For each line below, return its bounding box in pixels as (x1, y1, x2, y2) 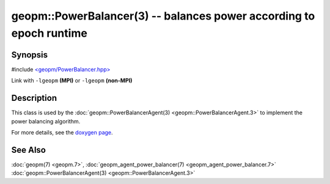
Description (11, 93, 57, 103)
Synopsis (11, 50, 48, 60)
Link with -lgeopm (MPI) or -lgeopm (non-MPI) (11, 77, 133, 84)
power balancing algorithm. (11, 117, 81, 125)
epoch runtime (11, 26, 88, 40)
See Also (11, 144, 46, 155)
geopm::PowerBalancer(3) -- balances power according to (11, 9, 315, 23)
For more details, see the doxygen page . (11, 128, 113, 136)
